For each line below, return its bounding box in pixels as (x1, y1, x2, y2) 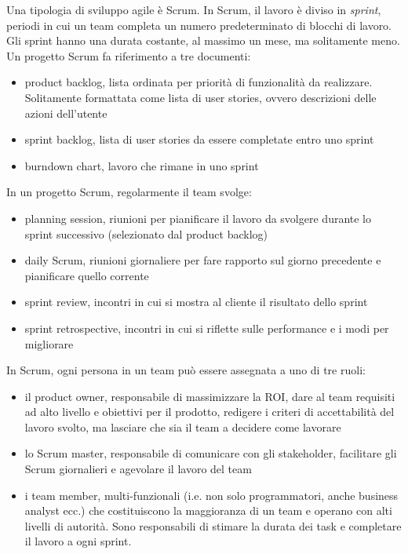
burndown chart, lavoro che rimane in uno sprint (24, 157, 259, 173)
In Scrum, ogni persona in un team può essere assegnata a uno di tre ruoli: (6, 362, 366, 378)
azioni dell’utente (24, 104, 107, 121)
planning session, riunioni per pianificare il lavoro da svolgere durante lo (24, 210, 372, 226)
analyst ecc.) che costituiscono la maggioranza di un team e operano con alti (24, 502, 392, 519)
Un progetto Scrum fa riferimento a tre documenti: (6, 47, 251, 64)
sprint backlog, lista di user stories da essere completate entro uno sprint (24, 131, 374, 148)
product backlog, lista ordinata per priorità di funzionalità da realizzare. (24, 74, 373, 90)
